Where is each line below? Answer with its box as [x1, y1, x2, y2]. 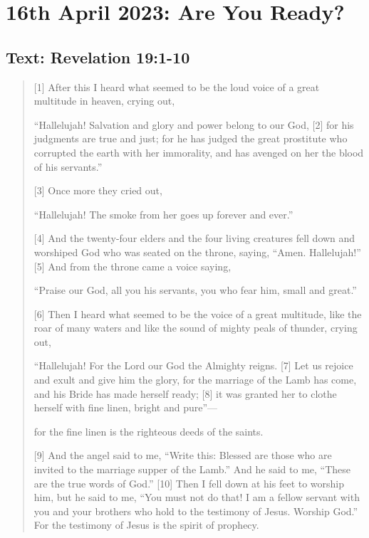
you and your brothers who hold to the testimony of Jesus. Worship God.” [33, 503, 358, 518]
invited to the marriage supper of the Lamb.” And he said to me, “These [33, 462, 351, 477]
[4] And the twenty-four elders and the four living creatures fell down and [33, 231, 355, 246]
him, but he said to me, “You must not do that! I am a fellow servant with [33, 490, 360, 505]
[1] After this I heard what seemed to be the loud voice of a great [33, 79, 320, 94]
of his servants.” [33, 159, 103, 174]
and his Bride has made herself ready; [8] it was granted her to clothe [33, 386, 337, 401]
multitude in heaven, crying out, [33, 93, 175, 108]
